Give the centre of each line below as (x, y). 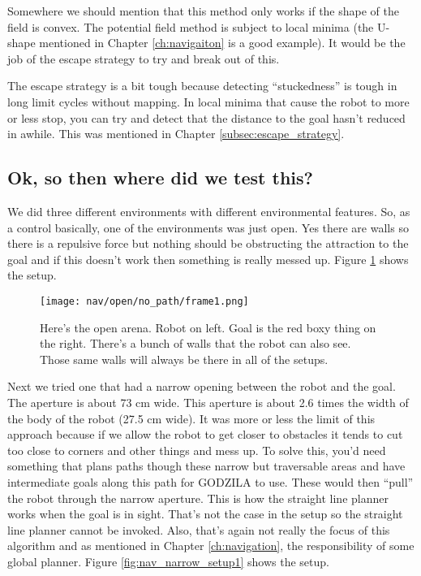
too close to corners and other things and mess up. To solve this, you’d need (197, 450)
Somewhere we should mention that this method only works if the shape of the (203, 11)
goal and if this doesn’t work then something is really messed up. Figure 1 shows (208, 259)
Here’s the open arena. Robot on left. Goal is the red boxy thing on (208, 327)
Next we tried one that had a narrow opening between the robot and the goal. (202, 386)
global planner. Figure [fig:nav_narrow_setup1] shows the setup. (168, 561)
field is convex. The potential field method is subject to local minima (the (191, 26)
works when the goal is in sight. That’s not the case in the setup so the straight (205, 514)
